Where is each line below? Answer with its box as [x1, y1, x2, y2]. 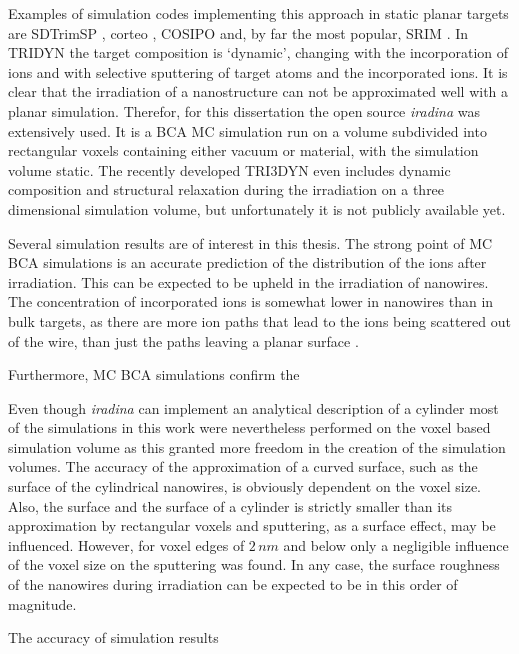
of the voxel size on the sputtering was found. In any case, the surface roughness [8, 554, 500, 575]
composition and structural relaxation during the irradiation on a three [8, 179, 445, 200]
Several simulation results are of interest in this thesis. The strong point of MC [8, 232, 493, 253]
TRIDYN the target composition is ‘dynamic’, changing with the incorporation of [8, 42, 509, 63]
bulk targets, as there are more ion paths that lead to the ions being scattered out [8, 310, 512, 331]
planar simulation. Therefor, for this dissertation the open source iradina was [8, 100, 481, 121]
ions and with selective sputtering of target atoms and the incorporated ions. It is [8, 61, 508, 82]
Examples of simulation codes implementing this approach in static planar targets [8, 3, 509, 23]
